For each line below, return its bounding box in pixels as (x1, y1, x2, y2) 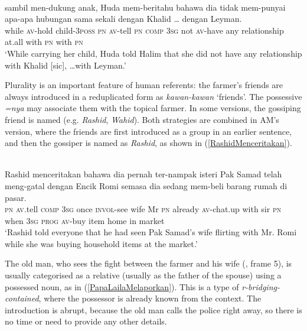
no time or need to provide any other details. (5, 315, 167, 327)
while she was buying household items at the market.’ (5, 237, 198, 249)
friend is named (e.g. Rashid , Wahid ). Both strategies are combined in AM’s (5, 113, 279, 125)
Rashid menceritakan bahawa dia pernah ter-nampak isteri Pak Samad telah (5, 168, 282, 180)
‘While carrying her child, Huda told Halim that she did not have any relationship (5, 47, 302, 59)
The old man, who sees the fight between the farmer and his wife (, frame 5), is (5, 257, 292, 270)
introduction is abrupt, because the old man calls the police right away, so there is (5, 303, 302, 316)
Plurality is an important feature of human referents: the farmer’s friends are (5, 79, 283, 91)
